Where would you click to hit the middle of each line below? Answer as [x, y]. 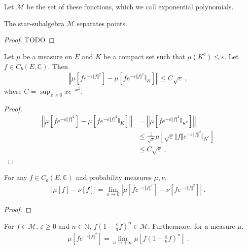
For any [16, 177]
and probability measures [114, 177]
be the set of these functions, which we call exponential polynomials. [130, 6]
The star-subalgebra [34, 23]
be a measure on [48, 56]
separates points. [102, 23]
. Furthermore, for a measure [192, 226]
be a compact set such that [144, 56]
